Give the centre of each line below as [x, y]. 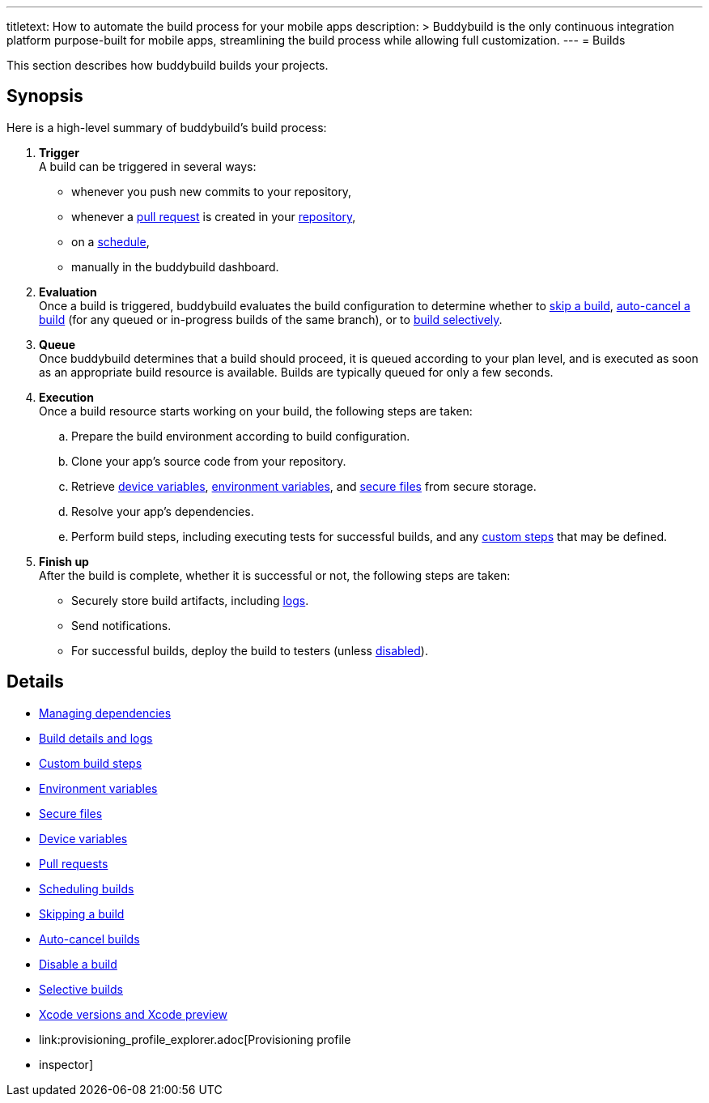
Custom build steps [91, 763]
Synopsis [45, 96]
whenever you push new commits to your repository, [212, 191]
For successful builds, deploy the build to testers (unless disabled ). [250, 650]
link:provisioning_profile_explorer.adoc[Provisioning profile [195, 1039]
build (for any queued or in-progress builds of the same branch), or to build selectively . [271, 319]
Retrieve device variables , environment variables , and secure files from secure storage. [304, 486]
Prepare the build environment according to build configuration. [241, 436]
